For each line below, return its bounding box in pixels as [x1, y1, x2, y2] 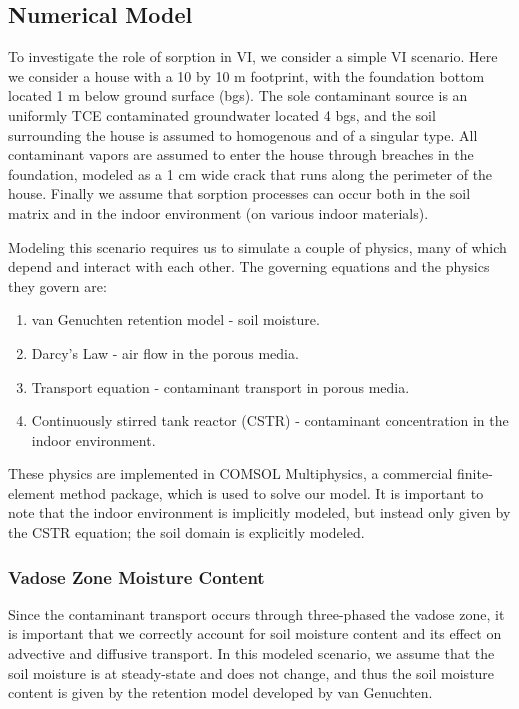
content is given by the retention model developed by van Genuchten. [8, 682, 433, 703]
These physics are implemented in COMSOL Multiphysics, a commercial [8, 463, 453, 484]
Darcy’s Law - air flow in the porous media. [31, 342, 299, 363]
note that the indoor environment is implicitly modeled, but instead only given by [8, 502, 511, 523]
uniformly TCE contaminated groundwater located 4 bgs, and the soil [8, 104, 436, 125]
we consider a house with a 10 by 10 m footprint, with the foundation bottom [8, 65, 485, 86]
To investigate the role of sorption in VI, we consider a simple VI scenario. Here [8, 46, 498, 67]
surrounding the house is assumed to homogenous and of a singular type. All [8, 124, 478, 145]
